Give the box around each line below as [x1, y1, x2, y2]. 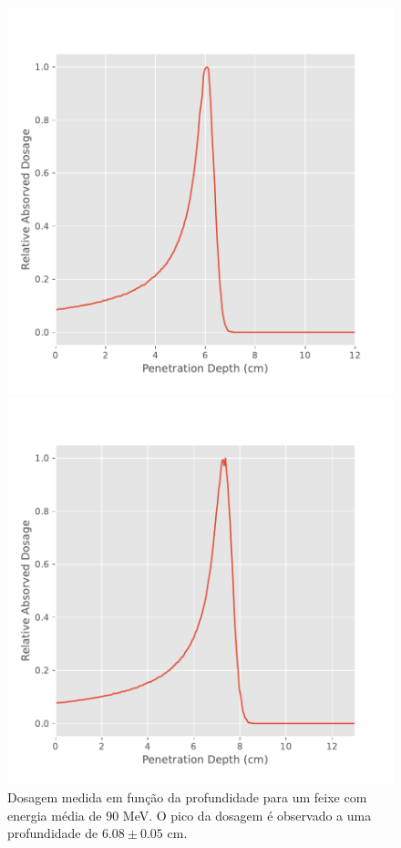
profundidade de [7, 823, 98, 843]
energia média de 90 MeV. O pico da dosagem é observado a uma [7, 805, 372, 824]
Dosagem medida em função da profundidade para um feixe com [7, 788, 367, 807]
